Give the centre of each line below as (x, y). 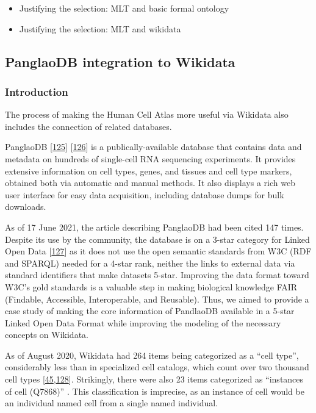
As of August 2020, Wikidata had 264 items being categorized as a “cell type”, (152, 355)
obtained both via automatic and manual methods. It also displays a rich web (150, 183)
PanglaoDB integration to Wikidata (120, 61)
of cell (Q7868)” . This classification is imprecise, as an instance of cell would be (155, 391)
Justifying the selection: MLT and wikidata (100, 28)
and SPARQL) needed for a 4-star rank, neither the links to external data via (150, 263)
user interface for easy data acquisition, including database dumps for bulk (145, 194)
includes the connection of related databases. (88, 126)
